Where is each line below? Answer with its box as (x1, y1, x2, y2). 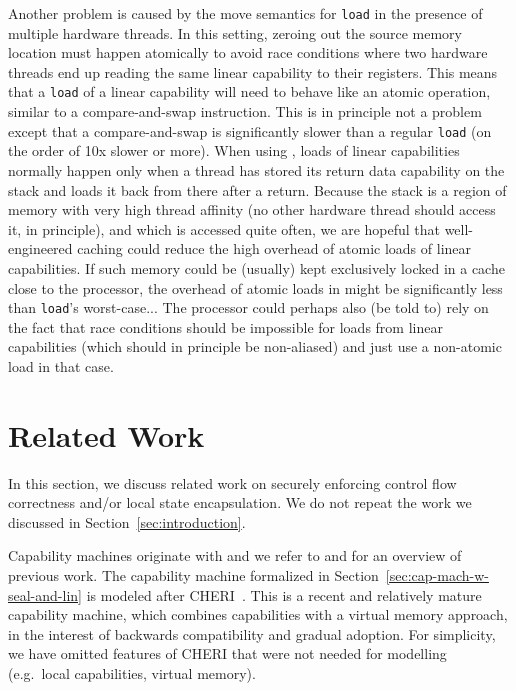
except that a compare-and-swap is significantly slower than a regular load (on (8, 120, 492, 141)
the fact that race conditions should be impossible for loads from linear (8, 316, 443, 337)
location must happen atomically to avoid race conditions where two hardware (8, 42, 488, 63)
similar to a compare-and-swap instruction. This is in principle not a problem (8, 101, 482, 122)
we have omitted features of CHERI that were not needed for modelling (8, 643, 447, 664)
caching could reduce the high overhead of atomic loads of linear (77, 238, 472, 259)
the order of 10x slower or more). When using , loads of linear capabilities (8, 140, 460, 161)
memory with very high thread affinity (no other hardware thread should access (8, 199, 496, 220)
